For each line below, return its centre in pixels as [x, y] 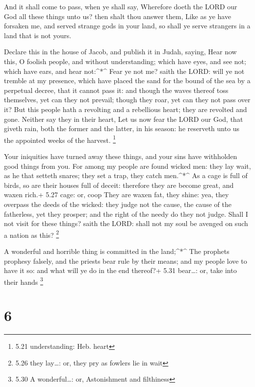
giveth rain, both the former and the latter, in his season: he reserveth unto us [122, 128]
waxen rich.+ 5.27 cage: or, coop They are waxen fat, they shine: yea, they [116, 194]
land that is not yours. [38, 35]
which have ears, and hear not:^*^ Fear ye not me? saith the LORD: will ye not [124, 71]
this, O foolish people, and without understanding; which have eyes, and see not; [125, 61]
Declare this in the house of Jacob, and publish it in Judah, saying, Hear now [120, 52]
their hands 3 [24, 281]
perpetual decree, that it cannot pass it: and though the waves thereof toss [116, 90]
